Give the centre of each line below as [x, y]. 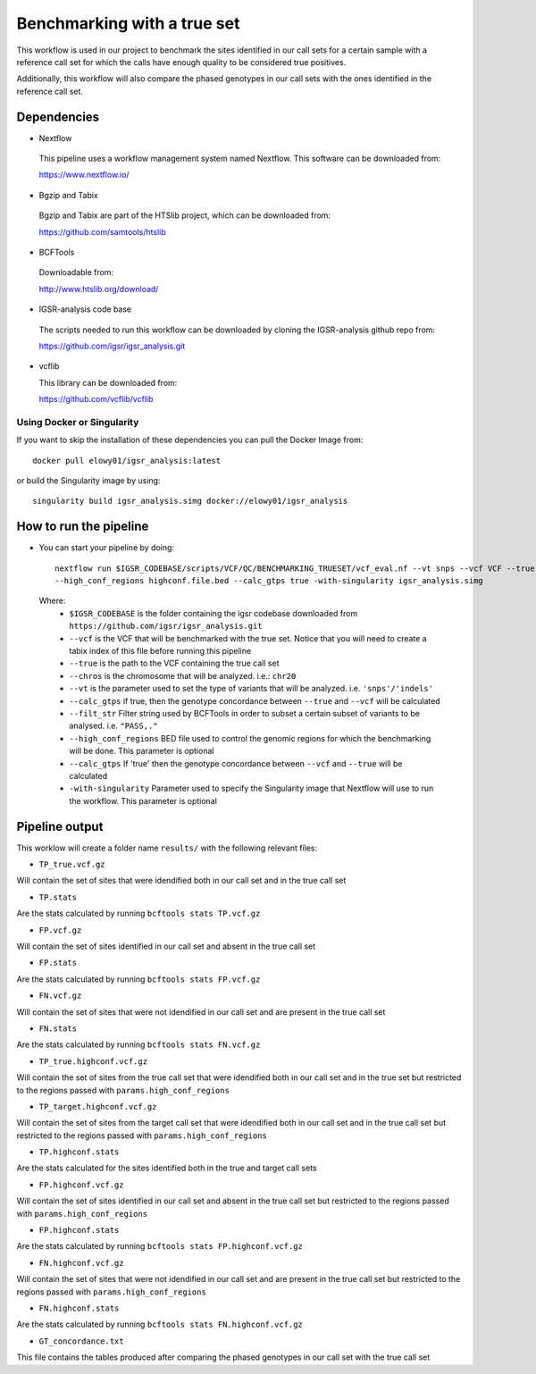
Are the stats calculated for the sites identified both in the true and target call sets [167, 1168]
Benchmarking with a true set [128, 23]
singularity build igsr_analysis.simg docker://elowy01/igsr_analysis [190, 501]
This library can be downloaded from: [108, 382]
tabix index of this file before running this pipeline [160, 651]
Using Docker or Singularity [78, 422]
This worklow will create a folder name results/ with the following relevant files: [167, 848]
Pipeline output [60, 826]
